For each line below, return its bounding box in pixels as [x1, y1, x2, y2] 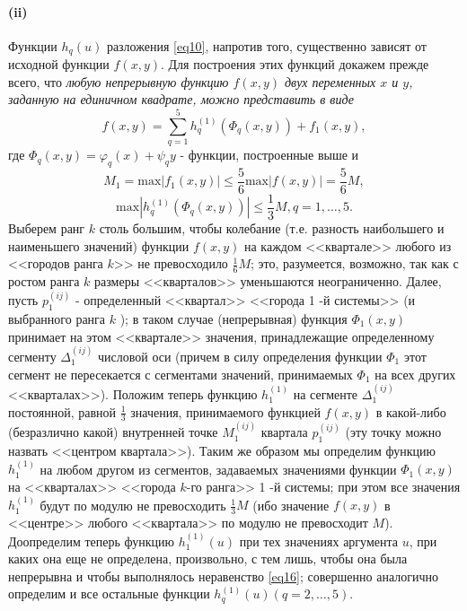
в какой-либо [375, 402, 446, 421]
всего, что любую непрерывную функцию [8, 72, 229, 91]
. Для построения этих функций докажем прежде [160, 55, 429, 74]
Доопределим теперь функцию [8, 531, 174, 550]
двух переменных [284, 72, 376, 91]
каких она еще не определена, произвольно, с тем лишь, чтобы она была [8, 549, 408, 568]
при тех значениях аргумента [239, 531, 398, 550]
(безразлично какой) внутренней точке [8, 423, 218, 441]
